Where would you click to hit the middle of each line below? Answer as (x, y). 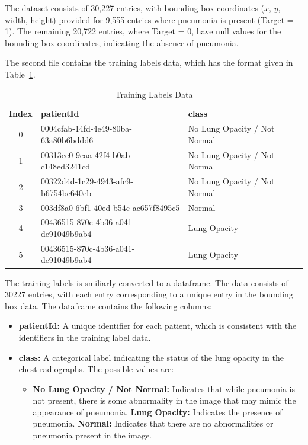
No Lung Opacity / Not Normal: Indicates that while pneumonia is (164, 388)
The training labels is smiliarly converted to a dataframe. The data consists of (147, 282)
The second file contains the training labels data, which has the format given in (149, 63)
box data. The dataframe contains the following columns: (108, 305)
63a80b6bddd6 (67, 140)
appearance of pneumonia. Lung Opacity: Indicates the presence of (158, 412)
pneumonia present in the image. (92, 435)
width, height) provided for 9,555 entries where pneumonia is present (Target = (149, 19)
